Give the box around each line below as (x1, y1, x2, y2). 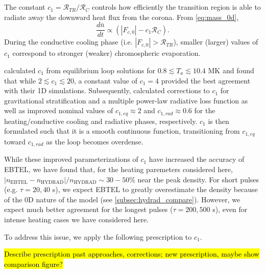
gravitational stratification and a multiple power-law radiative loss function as (4, 95, 248, 106)
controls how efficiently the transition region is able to (91, 2, 261, 12)
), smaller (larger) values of (173, 36, 258, 47)
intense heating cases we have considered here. (4, 214, 149, 224)
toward (4, 136, 26, 146)
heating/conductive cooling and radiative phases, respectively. (4, 115, 198, 126)
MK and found (208, 65, 254, 76)
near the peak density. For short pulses (137, 174, 259, 184)
